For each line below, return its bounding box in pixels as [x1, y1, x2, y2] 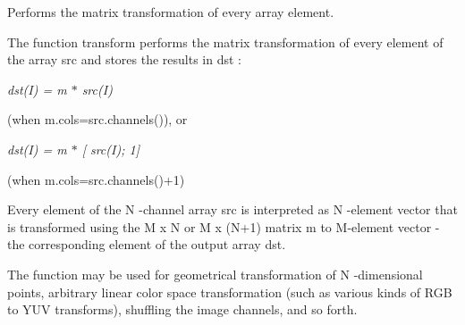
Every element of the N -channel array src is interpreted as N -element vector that [7, 200, 458, 219]
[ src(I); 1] [81, 139, 139, 158]
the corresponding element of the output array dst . [7, 235, 286, 254]
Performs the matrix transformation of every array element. [7, 3, 334, 21]
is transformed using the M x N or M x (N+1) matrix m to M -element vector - [7, 217, 440, 236]
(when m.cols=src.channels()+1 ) [7, 170, 185, 188]
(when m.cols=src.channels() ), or [7, 110, 188, 129]
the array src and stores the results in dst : [7, 50, 241, 69]
